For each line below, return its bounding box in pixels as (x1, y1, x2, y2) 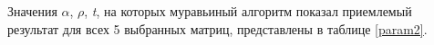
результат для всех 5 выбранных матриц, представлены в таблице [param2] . (7, 19, 428, 38)
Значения (7, 2, 57, 20)
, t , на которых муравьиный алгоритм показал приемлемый (84, 2, 412, 20)
